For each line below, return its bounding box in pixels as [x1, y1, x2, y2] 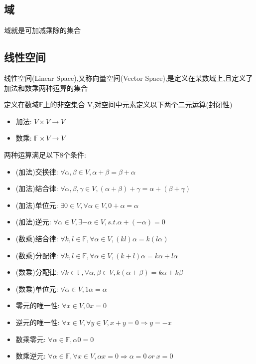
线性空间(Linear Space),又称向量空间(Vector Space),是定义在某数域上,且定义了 [4, 73, 253, 83]
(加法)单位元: [15, 199, 58, 210]
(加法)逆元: [15, 216, 51, 227]
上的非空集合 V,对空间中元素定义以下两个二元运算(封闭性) [43, 99, 233, 110]
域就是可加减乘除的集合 [4, 25, 81, 35]
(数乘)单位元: [15, 283, 58, 294]
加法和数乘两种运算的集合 [4, 82, 88, 93]
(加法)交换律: [15, 166, 58, 177]
